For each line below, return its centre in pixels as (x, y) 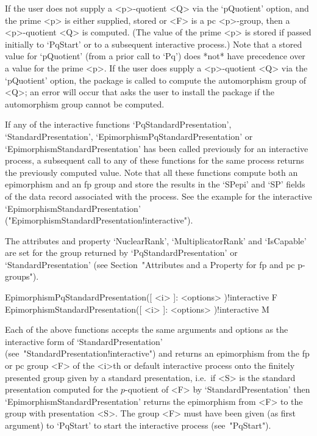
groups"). (22, 276)
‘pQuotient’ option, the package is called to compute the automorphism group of (156, 80)
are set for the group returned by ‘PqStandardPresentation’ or (121, 253)
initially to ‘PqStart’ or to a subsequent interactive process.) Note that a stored (154, 44)
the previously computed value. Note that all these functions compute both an (151, 172)
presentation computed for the (62, 389)
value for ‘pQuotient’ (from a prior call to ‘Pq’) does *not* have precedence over (155, 56)
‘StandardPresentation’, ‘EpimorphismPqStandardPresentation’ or (129, 136)
